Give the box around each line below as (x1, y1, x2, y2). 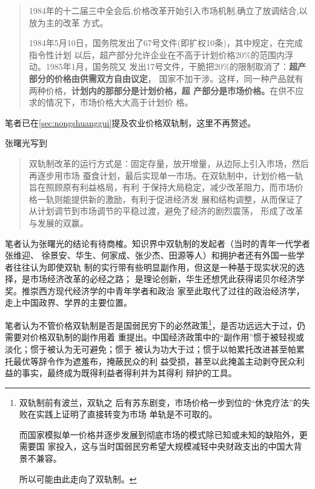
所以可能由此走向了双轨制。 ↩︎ (19, 472, 137, 485)
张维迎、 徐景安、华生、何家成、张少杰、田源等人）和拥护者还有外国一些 (5, 249, 296, 261)
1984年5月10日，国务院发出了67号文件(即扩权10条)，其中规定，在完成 (28, 36, 303, 49)
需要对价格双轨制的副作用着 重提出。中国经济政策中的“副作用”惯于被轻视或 (5, 331, 304, 343)
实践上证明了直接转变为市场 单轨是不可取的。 (36, 408, 217, 420)
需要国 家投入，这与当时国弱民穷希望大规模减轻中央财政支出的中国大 (19, 440, 294, 453)
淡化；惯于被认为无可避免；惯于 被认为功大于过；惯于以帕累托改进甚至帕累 (5, 342, 305, 355)
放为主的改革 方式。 (28, 16, 108, 29)
